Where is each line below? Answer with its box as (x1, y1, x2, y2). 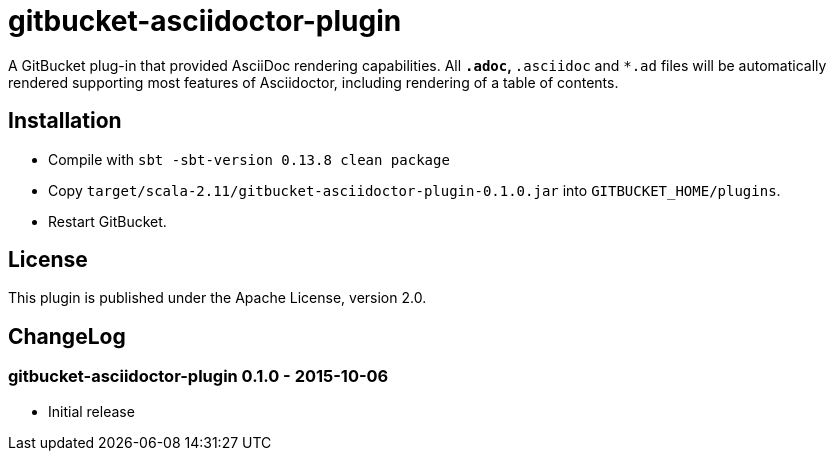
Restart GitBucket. (48, 212, 167, 230)
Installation (8, 108, 122, 134)
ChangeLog (8, 323, 126, 349)
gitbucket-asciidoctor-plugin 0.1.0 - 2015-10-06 (8, 366, 389, 387)
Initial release (48, 402, 135, 420)
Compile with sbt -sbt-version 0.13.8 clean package (48, 150, 450, 168)
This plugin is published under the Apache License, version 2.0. (8, 289, 427, 307)
